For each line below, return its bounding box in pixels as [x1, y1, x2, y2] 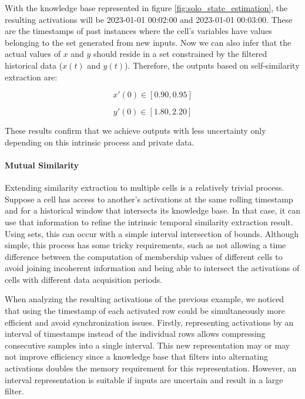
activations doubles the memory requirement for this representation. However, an [5, 362, 297, 374]
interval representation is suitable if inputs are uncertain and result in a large [5, 373, 283, 386]
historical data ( [5, 59, 63, 71]
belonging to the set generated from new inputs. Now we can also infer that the [5, 36, 291, 48]
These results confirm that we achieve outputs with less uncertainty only [5, 124, 266, 137]
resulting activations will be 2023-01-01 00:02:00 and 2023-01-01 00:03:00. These [5, 13, 293, 25]
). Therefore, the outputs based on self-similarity [125, 59, 300, 71]
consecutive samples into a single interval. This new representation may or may [5, 339, 290, 351]
